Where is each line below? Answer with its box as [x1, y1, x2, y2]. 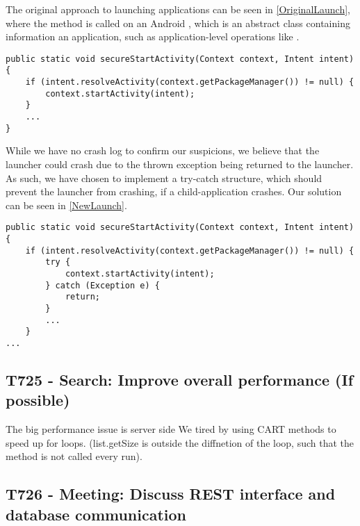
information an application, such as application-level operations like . [6, 29, 300, 44]
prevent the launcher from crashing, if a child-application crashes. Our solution [6, 184, 342, 199]
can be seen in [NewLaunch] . [6, 197, 127, 212]
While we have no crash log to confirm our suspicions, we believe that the [6, 143, 320, 158]
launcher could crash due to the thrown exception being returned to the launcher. [6, 156, 354, 171]
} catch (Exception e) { [45, 280, 160, 290]
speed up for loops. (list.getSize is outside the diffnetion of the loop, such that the [6, 435, 354, 450]
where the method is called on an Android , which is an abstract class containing [6, 15, 350, 30]
